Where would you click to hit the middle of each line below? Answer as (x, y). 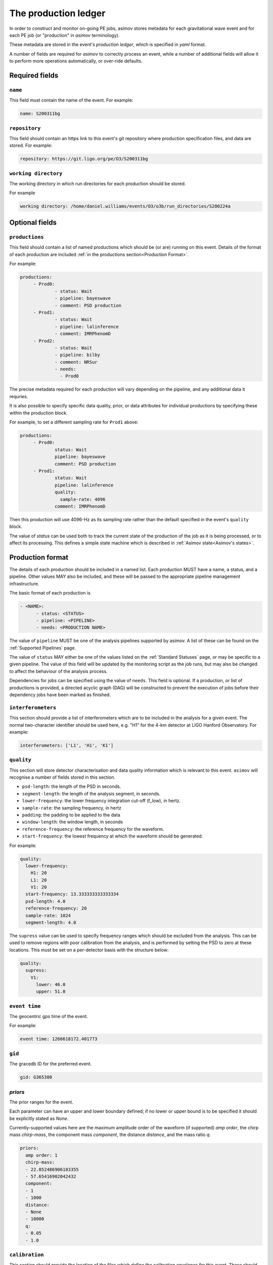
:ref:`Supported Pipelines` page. (42, 648)
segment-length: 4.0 (51, 923)
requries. (19, 396)
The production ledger (57, 13)
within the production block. (38, 413)
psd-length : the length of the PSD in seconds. (72, 786)
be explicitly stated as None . (39, 1118)
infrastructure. (24, 583)
